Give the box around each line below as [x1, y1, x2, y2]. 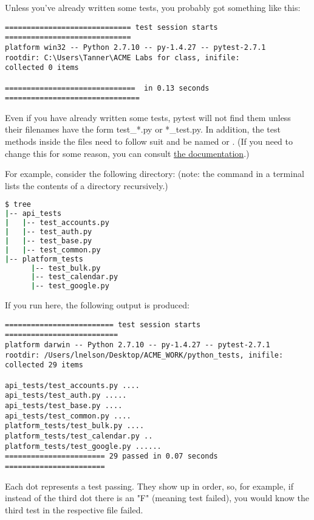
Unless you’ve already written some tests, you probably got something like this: [5, 1, 301, 13]
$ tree [5, 200, 31, 209]
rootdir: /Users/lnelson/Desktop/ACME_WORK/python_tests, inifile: [5, 350, 284, 359]
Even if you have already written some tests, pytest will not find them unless [5, 111, 291, 123]
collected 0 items [5, 63, 79, 72]
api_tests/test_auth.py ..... [5, 391, 127, 400]
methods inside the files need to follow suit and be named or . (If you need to [5, 135, 293, 148]
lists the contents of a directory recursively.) [5, 179, 168, 192]
